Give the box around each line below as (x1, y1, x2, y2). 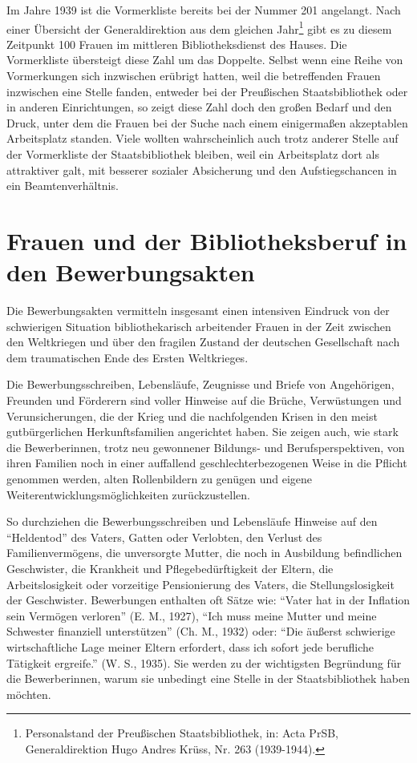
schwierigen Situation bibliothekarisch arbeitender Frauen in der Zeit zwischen (6, 317, 391, 334)
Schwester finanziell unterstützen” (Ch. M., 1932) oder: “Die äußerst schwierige (6, 623, 395, 640)
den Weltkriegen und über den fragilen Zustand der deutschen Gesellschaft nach (6, 333, 400, 350)
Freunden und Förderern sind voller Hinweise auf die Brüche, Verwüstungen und (6, 392, 402, 409)
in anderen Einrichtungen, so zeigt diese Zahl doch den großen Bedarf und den (6, 99, 392, 115)
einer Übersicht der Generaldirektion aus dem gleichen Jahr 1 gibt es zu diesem (6, 18, 392, 37)
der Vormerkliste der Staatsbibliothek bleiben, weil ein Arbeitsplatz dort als (6, 146, 379, 162)
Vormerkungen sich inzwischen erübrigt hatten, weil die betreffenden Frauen (6, 67, 381, 84)
